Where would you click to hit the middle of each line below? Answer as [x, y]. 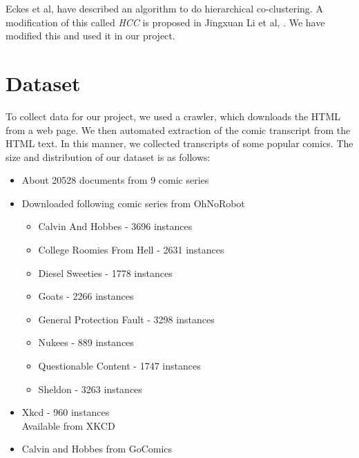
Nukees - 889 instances [86, 342]
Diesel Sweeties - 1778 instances [105, 273]
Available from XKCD [68, 425]
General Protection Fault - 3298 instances [126, 319]
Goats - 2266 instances [86, 296]
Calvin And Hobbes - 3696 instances [115, 226]
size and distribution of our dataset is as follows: [108, 156]
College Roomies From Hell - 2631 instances [131, 250]
